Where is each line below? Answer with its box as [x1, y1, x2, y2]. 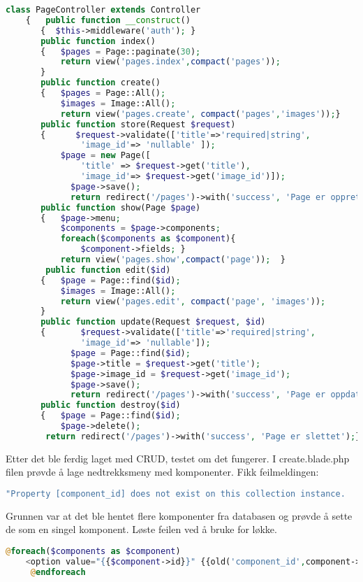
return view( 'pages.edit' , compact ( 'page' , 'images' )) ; [60, 296, 326, 306]
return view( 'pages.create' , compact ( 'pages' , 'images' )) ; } [60, 108, 341, 119]
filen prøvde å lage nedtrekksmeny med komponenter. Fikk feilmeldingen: [6, 464, 319, 479]
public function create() [40, 78, 161, 88]
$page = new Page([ [60, 150, 151, 161]
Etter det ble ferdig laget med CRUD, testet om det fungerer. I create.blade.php [6, 450, 350, 465]
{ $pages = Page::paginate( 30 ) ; [40, 46, 201, 57]
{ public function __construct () [25, 15, 191, 25]
